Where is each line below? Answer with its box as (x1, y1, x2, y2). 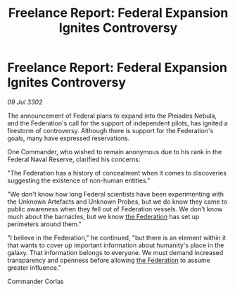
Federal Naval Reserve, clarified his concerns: (7, 155, 141, 163)
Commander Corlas (7, 277, 64, 285)
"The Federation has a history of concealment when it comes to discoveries (7, 168, 227, 177)
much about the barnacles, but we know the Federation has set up (7, 212, 200, 221)
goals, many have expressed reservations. (7, 134, 130, 142)
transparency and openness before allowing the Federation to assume (7, 256, 211, 264)
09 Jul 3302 (7, 97, 43, 106)
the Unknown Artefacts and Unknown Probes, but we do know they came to (7, 197, 228, 206)
